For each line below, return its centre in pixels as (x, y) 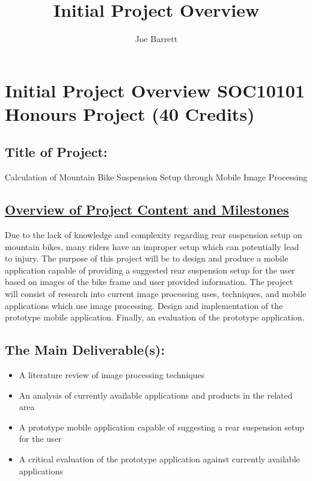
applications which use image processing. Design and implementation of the (144, 305)
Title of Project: (56, 152)
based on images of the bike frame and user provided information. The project (149, 282)
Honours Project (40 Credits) (130, 113)
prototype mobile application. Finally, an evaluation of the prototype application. (155, 317)
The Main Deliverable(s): (85, 350)
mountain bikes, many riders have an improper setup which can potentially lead (152, 246)
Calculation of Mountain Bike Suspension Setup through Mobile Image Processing (156, 177)
